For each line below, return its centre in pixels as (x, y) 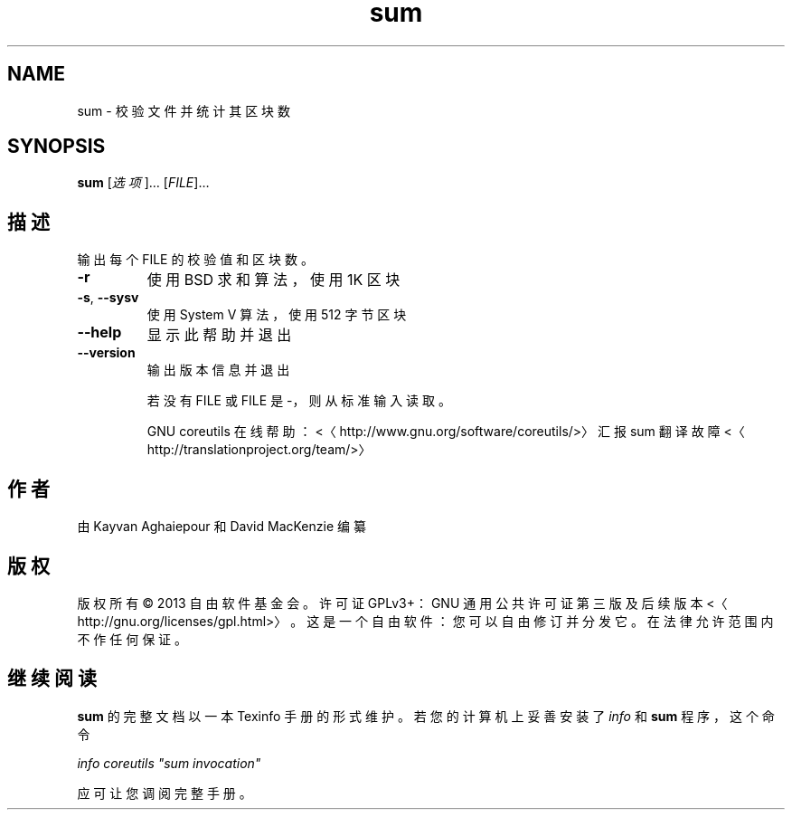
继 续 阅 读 (52, 679)
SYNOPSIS (57, 147)
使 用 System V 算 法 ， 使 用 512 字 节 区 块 (277, 315)
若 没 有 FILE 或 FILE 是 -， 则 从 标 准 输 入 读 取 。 (299, 401)
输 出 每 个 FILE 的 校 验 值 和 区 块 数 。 (195, 260)
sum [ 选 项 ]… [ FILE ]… (143, 183)
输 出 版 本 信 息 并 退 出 (218, 370)
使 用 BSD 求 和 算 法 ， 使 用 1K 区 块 (273, 280)
